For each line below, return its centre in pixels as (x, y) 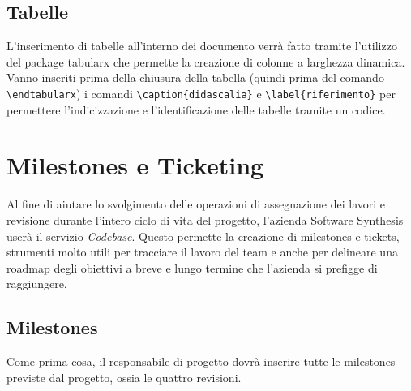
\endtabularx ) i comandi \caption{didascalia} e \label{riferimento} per (201, 93)
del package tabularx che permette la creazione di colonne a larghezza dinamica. (206, 61)
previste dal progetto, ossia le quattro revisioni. (124, 377)
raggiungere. (37, 284)
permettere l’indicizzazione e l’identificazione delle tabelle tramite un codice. (196, 109)
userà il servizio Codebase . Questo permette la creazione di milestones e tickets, (203, 236)
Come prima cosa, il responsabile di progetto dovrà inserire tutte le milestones (201, 361)
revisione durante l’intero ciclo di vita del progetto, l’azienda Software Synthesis (205, 219)
